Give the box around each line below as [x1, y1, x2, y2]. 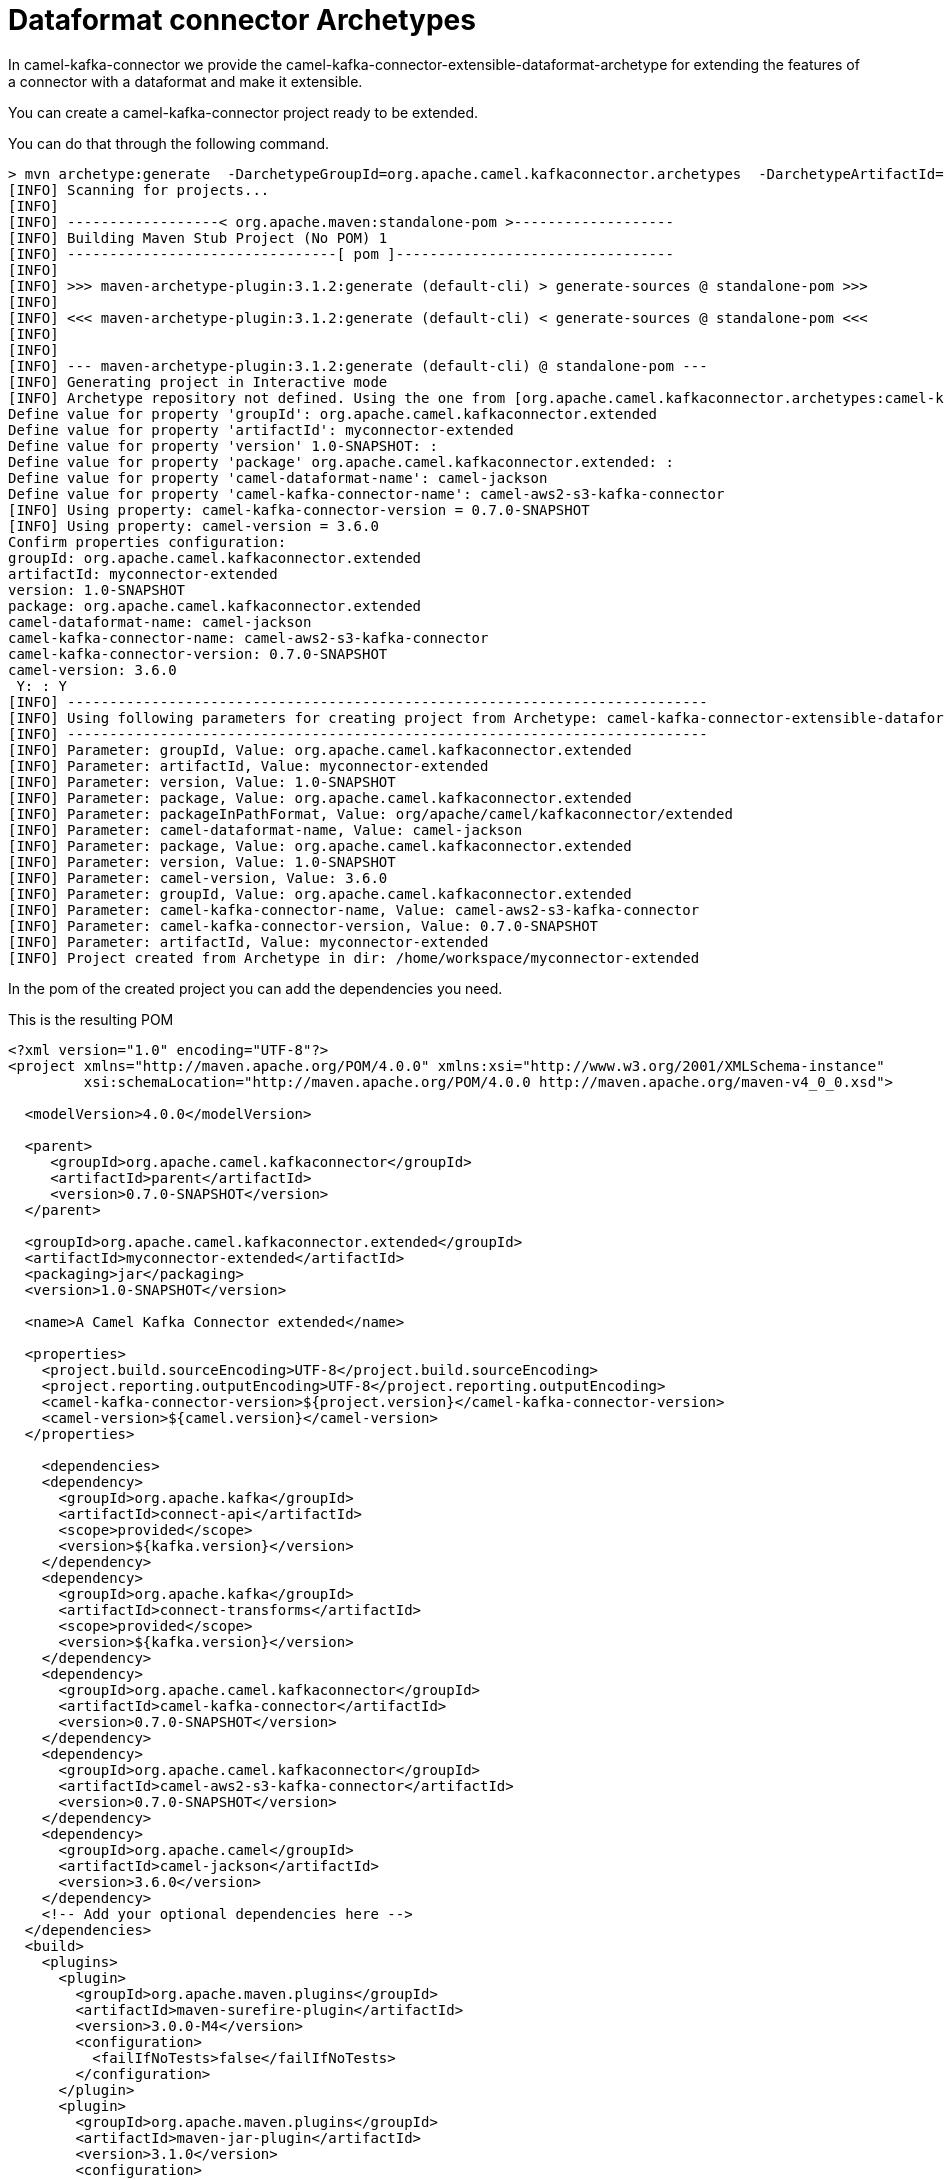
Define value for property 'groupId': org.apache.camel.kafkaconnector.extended [8, 405, 658, 422]
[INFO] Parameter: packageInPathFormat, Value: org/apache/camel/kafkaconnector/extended [8, 805, 733, 822]
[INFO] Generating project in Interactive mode [8, 373, 388, 390]
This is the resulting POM [8, 1010, 174, 1028]
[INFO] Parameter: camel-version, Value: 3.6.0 [8, 869, 388, 886]
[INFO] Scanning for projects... [8, 181, 270, 198]
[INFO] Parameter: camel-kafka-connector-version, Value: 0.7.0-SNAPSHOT [8, 917, 599, 934]
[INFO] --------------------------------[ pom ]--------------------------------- [8, 245, 674, 262]
